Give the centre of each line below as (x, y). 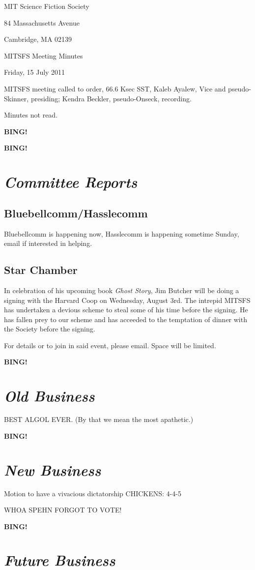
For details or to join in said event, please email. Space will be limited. (110, 345)
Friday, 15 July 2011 (35, 72)
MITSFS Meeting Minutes (43, 55)
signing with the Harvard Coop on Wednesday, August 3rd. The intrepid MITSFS (127, 300)
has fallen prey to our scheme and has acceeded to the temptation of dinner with (126, 319)
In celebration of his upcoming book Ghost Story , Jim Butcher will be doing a (122, 290)
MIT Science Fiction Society (47, 6)
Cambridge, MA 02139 (38, 39)
